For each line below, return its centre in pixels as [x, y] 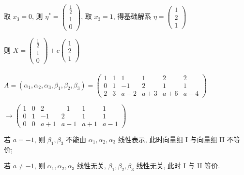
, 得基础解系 [132, 16]
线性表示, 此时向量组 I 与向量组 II [171, 139]
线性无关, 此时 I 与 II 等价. [178, 166]
